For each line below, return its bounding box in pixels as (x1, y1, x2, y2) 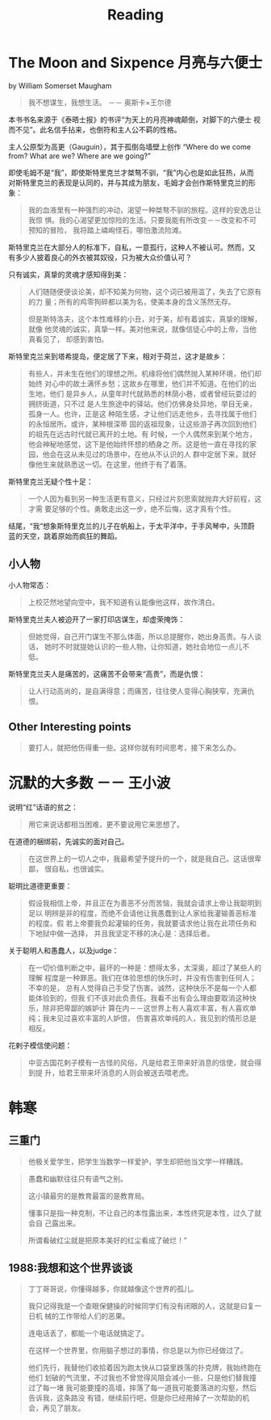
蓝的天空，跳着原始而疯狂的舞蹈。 (8, 531, 122, 540)
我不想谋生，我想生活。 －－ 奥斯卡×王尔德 (27, 97, 172, 107)
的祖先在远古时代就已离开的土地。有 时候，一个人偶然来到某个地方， (27, 429, 256, 439)
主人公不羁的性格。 (117, 124, 181, 134)
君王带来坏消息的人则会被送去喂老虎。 (65, 1068, 194, 1078)
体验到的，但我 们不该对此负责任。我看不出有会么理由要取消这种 (35, 993, 250, 1002)
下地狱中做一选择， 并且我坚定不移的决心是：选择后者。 (27, 928, 215, 938)
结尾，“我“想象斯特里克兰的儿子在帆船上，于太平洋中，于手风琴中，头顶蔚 (8, 521, 256, 531)
